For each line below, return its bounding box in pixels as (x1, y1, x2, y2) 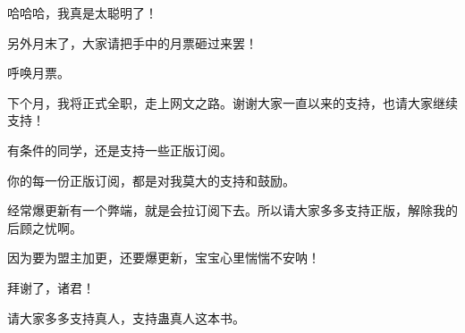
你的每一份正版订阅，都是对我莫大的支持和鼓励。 (7, 171, 295, 189)
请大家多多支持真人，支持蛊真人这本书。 (7, 308, 245, 327)
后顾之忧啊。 (7, 218, 82, 237)
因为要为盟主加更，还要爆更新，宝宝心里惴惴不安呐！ (7, 248, 320, 267)
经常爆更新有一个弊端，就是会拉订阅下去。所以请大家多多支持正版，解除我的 (7, 201, 458, 220)
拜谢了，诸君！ (7, 278, 95, 296)
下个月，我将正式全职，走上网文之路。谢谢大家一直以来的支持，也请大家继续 (7, 93, 458, 112)
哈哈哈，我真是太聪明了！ (7, 4, 157, 21)
